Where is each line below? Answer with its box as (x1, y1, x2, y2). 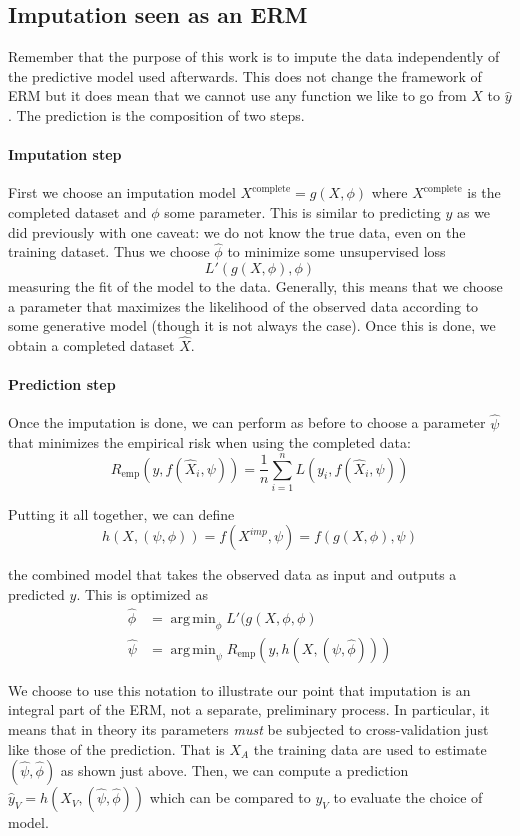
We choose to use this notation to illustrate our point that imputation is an (8, 679, 471, 700)
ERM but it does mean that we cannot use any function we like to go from (8, 85, 467, 106)
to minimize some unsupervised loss (227, 241, 446, 262)
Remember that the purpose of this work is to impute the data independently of (8, 46, 500, 67)
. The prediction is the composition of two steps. (8, 104, 305, 125)
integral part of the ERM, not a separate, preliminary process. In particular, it (8, 699, 490, 720)
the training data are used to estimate (253, 738, 487, 759)
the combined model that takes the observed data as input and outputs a (8, 564, 457, 585)
